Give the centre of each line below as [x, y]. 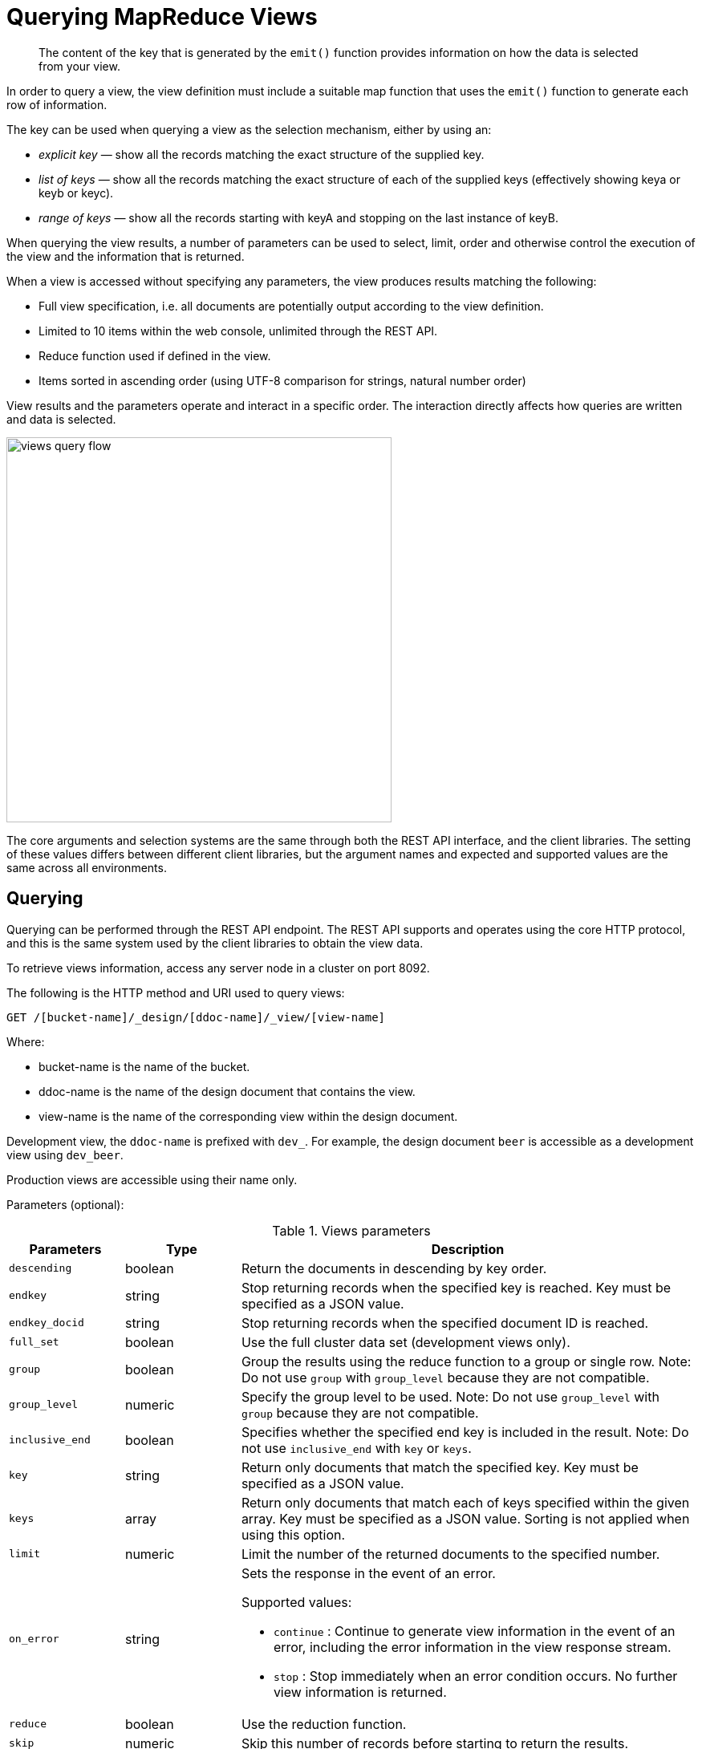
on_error [34, 1639]
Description [468, 1249]
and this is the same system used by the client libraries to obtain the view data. [215, 943]
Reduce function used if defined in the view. [155, 355]
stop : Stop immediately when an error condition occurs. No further [475, 1676]
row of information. [57, 104]
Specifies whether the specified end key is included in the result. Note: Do [465, 1432]
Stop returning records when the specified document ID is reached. [445, 1323]
